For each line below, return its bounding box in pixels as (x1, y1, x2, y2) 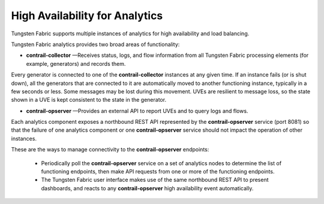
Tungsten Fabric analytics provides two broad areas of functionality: (11, 41, 180, 48)
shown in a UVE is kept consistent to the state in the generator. (11, 96, 167, 103)
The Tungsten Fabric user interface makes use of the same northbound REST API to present (41, 176, 269, 184)
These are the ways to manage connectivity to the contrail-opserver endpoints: (11, 146, 209, 153)
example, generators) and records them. (26, 60, 126, 67)
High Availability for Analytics (11, 9, 163, 22)
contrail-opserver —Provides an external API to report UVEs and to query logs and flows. (26, 107, 248, 114)
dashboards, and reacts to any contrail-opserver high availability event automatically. (41, 184, 254, 191)
